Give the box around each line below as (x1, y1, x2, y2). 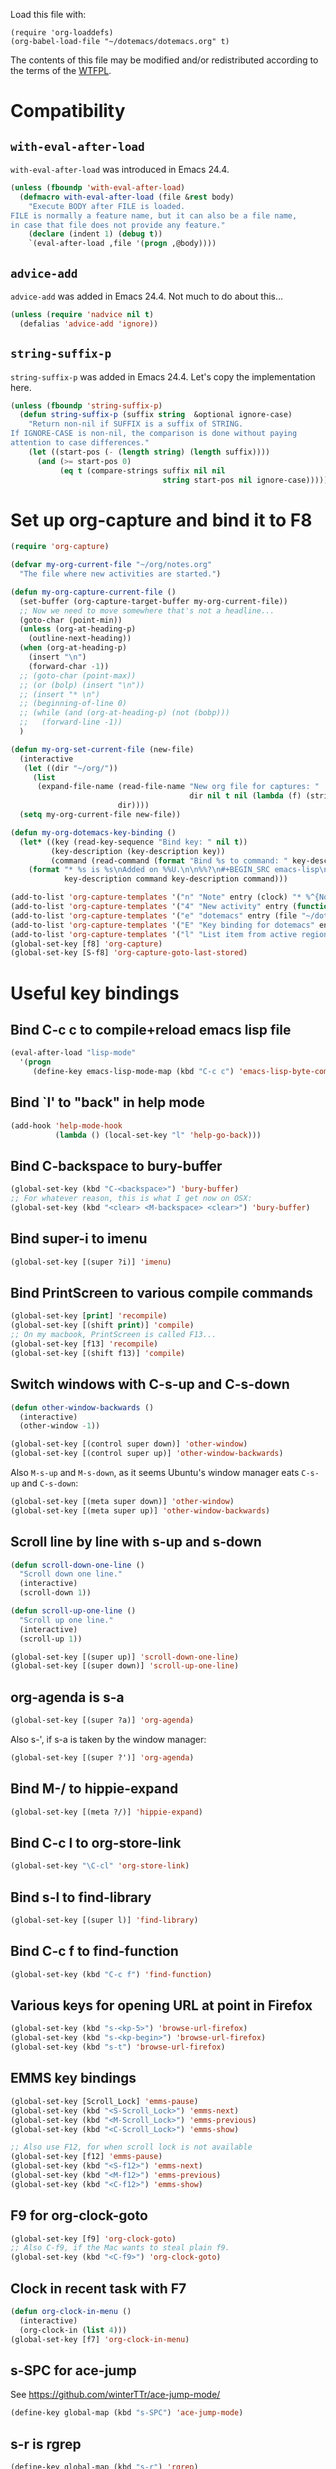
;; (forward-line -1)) (19, 717, 123, 728)
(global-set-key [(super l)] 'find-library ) (10, 1915, 199, 1926)
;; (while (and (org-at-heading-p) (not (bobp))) (19, 708, 230, 718)
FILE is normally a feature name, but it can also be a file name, (10, 210, 298, 221)
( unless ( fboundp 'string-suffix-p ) (10, 400, 163, 411)
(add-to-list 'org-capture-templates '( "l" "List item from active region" (10, 929, 333, 939)
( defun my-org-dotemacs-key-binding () (10, 827, 177, 838)
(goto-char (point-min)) (19, 615, 123, 625)
